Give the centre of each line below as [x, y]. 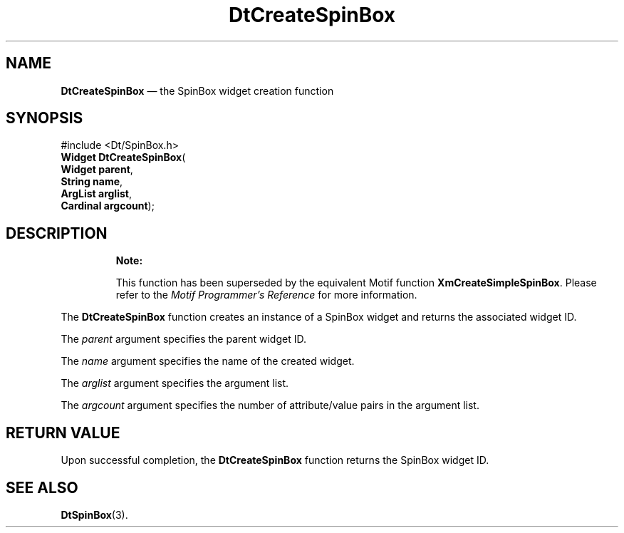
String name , [92, 182]
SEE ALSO [42, 487]
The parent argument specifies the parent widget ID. [183, 339]
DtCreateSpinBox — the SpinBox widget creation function [197, 90]
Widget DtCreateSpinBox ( [123, 157]
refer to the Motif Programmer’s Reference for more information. [266, 295]
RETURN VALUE [63, 433]
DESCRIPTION [57, 233]
